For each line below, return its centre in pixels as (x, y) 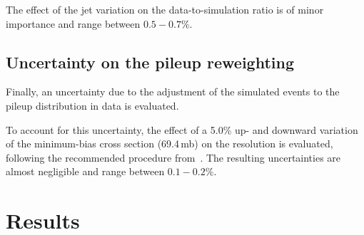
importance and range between (73, 23)
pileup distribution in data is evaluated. (92, 105)
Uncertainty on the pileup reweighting (150, 62)
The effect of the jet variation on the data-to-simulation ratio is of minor (165, 9)
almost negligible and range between (85, 171)
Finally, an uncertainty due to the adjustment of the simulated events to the (173, 92)
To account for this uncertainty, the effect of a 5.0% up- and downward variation (182, 129)
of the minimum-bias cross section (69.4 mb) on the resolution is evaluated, (170, 143)
